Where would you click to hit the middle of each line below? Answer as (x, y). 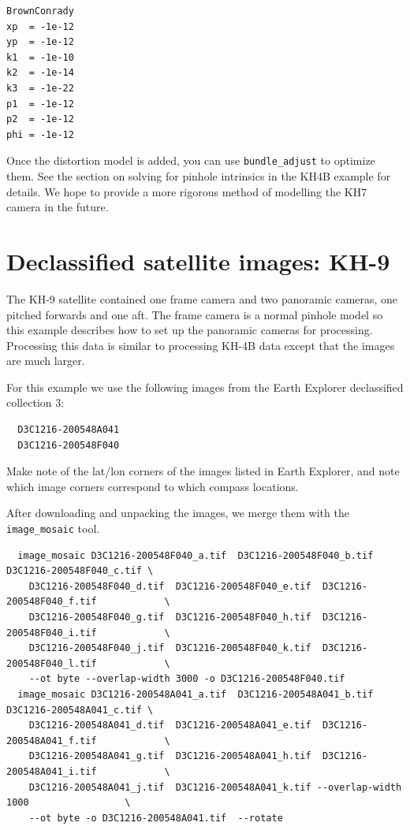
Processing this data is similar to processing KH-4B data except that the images (201, 345)
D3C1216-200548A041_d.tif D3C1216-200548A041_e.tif (170, 726)
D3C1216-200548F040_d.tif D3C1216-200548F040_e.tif (170, 586)
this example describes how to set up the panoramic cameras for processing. (190, 330)
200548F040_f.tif (52, 602)
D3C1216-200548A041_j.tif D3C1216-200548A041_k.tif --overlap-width (215, 787)
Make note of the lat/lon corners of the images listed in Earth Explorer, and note (203, 471)
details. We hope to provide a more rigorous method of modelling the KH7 (187, 191)
